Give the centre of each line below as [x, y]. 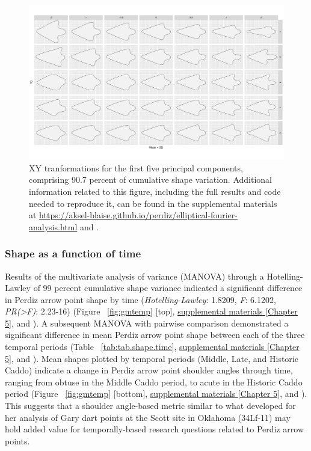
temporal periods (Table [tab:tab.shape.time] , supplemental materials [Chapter [152, 347]
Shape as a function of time [73, 253]
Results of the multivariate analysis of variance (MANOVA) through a [134, 276]
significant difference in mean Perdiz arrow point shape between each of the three [155, 335]
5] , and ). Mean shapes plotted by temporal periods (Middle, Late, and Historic [152, 358]
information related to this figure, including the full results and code [155, 191]
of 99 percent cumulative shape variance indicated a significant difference [168, 288]
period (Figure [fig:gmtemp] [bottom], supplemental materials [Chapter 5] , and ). [156, 394]
